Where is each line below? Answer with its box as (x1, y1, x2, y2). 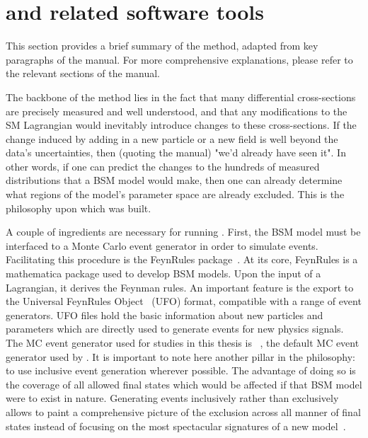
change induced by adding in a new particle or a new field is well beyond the (6, 131, 338, 146)
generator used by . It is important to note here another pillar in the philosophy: (6, 349, 356, 364)
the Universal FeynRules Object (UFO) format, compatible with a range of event (6, 294, 362, 309)
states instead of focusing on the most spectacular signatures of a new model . (6, 418, 346, 433)
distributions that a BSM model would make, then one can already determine (6, 173, 343, 188)
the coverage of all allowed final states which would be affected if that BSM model (6, 376, 362, 391)
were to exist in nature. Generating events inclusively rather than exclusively (6, 391, 339, 405)
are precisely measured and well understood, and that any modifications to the (6, 103, 347, 118)
